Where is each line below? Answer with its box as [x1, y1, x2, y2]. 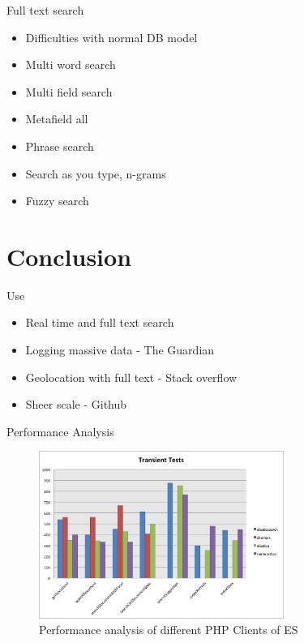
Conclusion [6, 239, 132, 272]
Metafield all [25, 110, 88, 127]
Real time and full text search [25, 314, 174, 331]
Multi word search [25, 56, 116, 73]
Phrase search [25, 137, 94, 154]
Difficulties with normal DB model [25, 28, 198, 45]
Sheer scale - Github [25, 396, 127, 413]
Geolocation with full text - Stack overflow [25, 368, 238, 385]
